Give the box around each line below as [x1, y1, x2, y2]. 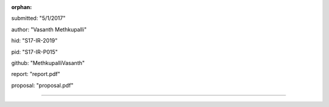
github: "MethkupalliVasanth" [11, 59, 85, 66]
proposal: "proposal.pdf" [11, 81, 74, 89]
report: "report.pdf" [11, 71, 60, 78]
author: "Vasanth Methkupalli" [11, 26, 87, 33]
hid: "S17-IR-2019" [11, 37, 58, 44]
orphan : [11, 4, 32, 10]
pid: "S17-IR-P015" [11, 48, 58, 55]
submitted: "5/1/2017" [11, 15, 66, 22]
